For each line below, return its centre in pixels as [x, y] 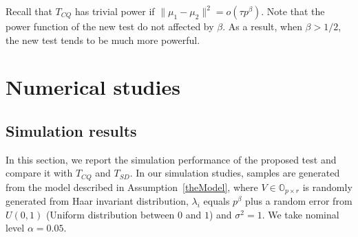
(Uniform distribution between [110, 214]
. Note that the [293, 11]
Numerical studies [93, 87]
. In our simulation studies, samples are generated [235, 173]
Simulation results [71, 130]
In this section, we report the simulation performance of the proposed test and [171, 159]
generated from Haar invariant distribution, [97, 201]
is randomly [327, 187]
